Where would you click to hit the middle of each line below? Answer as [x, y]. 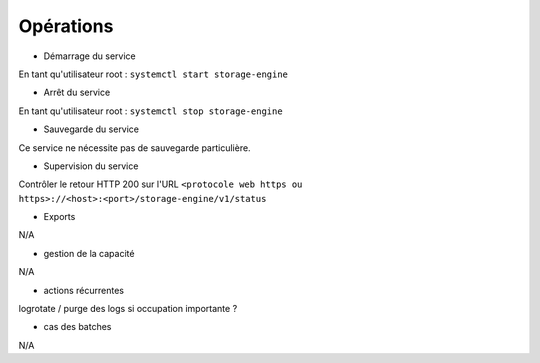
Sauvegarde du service [91, 129]
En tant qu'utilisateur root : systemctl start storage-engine [153, 74]
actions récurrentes [84, 290]
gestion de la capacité [89, 253]
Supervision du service [91, 166]
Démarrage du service [89, 56]
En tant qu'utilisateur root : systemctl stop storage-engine [151, 111]
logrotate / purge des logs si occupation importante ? [128, 309]
